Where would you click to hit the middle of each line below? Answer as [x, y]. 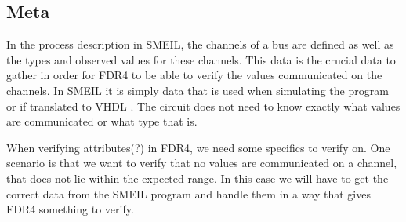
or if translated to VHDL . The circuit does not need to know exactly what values [203, 106]
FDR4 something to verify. [70, 209]
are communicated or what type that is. [102, 121]
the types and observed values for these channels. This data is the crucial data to [201, 59]
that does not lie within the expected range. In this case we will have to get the [198, 178]
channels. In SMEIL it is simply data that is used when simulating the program [198, 90]
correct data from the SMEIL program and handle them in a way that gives [188, 193]
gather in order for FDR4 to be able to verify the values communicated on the [194, 75]
